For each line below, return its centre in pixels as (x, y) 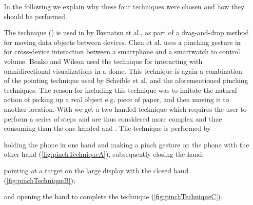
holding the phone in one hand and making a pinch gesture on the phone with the (126, 144)
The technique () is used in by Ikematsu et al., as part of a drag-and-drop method (126, 32)
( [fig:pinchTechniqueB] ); (40, 180)
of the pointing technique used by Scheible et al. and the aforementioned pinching (126, 80)
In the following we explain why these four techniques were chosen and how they (124, 6)
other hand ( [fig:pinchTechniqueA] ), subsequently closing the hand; (104, 154)
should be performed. (36, 16)
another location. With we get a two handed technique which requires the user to (125, 109)
